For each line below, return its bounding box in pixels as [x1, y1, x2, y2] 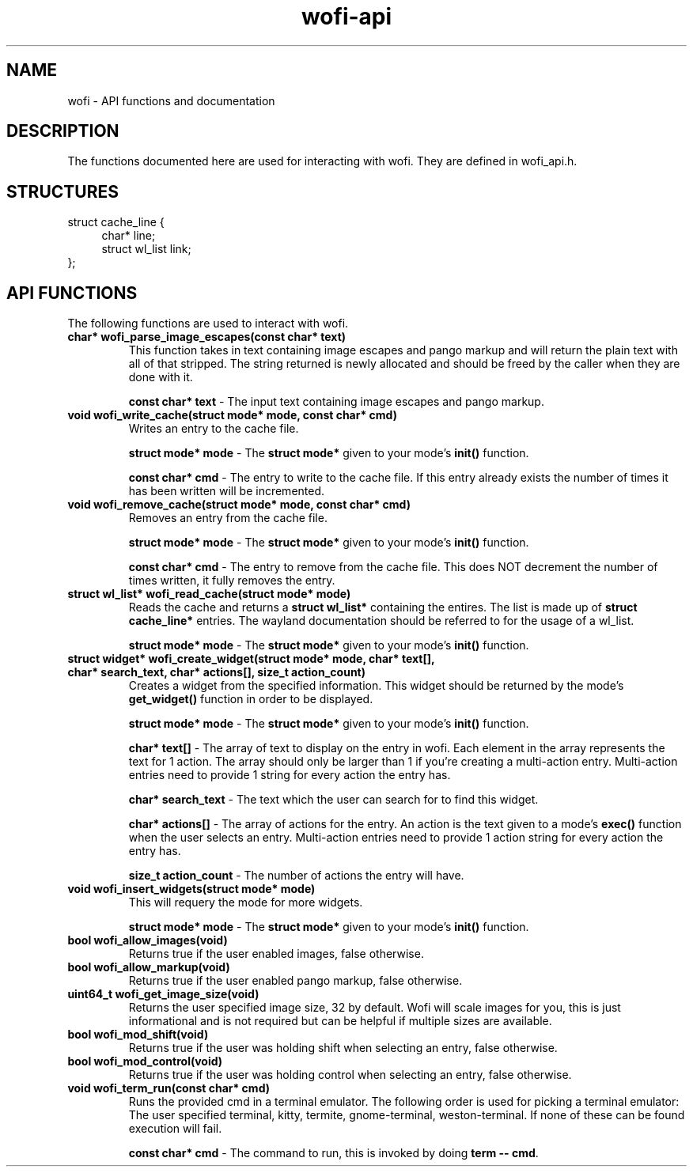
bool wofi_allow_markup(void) [67, 960, 230, 974]
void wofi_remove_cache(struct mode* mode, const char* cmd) [67, 498, 411, 512]
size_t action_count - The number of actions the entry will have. [128, 868, 464, 883]
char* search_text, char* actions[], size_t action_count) [67, 665, 365, 679]
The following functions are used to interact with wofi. [67, 316, 349, 331]
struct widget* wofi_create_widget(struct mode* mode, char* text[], [67, 652, 435, 666]
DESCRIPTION [6, 121, 119, 142]
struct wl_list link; [101, 242, 191, 256]
